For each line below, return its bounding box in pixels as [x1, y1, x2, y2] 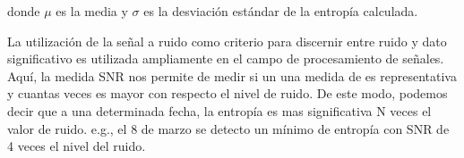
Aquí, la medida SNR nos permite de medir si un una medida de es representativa [7, 66, 457, 85]
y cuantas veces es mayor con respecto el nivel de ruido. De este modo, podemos [7, 84, 448, 103]
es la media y [56, 2, 128, 20]
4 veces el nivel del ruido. [7, 137, 146, 155]
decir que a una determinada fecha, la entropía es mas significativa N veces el [7, 101, 432, 120]
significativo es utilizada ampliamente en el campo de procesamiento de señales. [7, 49, 444, 68]
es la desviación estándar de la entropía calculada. [143, 2, 418, 20]
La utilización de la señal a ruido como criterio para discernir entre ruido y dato [7, 31, 447, 50]
